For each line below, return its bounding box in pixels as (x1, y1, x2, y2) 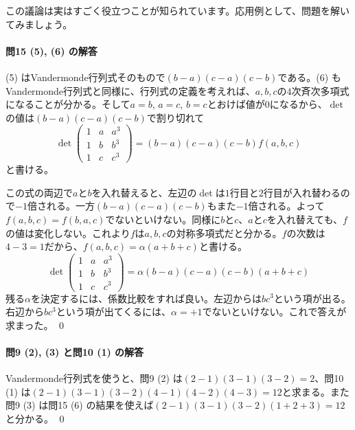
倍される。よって (248, 199, 325, 213)
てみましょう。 (5, 16, 73, 31)
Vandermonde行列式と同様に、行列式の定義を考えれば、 (5, 83, 255, 98)
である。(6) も (277, 69, 341, 84)
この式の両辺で (5, 185, 73, 199)
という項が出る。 (273, 291, 351, 305)
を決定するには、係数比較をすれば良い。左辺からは (30, 291, 262, 305)
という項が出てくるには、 (56, 304, 172, 319)
